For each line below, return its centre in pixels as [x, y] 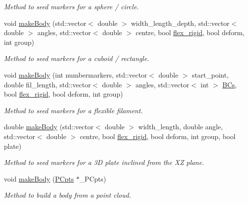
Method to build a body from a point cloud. [68, 195]
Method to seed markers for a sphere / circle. [72, 6]
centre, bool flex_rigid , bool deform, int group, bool [158, 136]
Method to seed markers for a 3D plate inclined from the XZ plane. [104, 162]
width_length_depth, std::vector [180, 23]
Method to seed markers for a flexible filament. [73, 110]
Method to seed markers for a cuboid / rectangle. [77, 58]
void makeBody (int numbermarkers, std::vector [76, 74]
